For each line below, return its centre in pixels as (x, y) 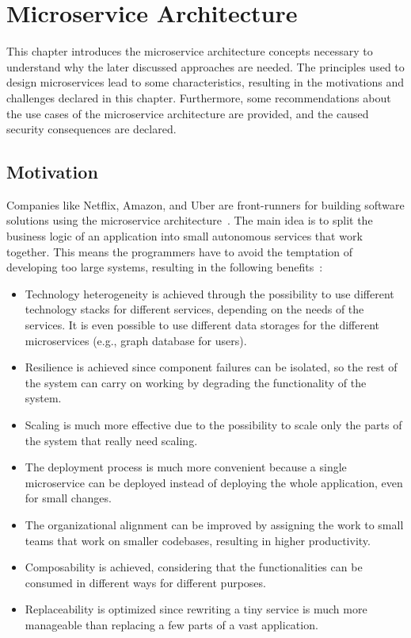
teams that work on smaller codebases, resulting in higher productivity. (198, 540)
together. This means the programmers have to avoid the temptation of (180, 251)
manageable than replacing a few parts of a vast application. (171, 624)
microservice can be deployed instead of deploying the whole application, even (214, 482)
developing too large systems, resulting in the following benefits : (165, 267)
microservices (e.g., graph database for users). (136, 340)
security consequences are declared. (91, 129)
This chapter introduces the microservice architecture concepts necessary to (190, 51)
